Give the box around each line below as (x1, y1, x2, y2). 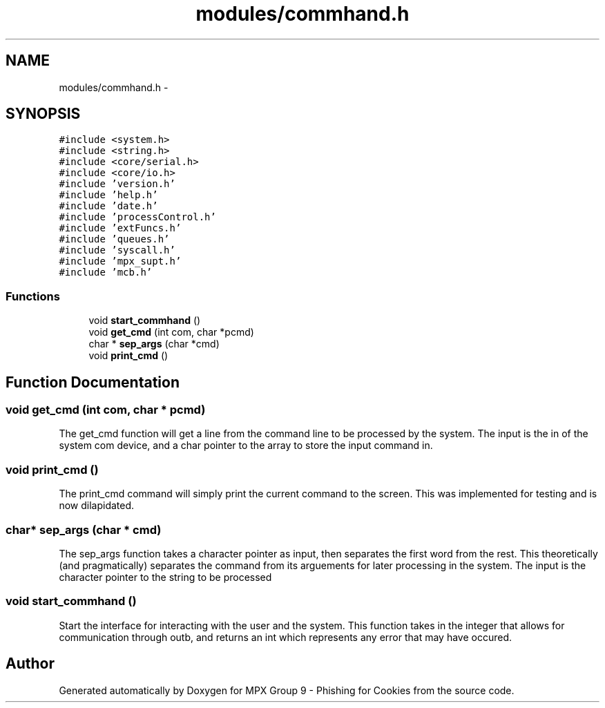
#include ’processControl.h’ (59, 211, 216, 223)
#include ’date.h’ (59, 200, 158, 212)
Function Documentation (6, 373, 180, 391)
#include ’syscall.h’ (59, 245, 175, 256)
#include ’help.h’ (59, 189, 158, 201)
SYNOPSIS (6, 105, 81, 123)
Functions (6, 289, 60, 303)
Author (6, 655, 55, 673)
